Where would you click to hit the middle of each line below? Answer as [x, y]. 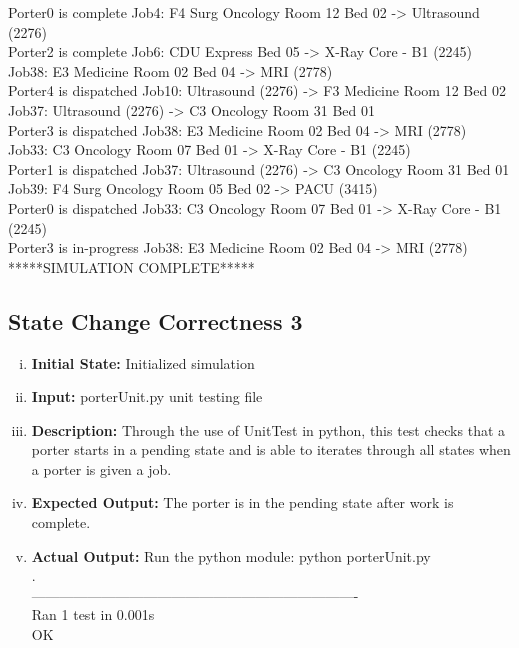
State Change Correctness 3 [155, 320]
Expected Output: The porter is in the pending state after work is [242, 502]
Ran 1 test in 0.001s [93, 614]
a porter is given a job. [101, 468]
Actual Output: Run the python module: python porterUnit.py [231, 555]
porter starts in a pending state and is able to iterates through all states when [271, 449]
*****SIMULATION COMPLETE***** [131, 266]
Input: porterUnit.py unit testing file [147, 396]
